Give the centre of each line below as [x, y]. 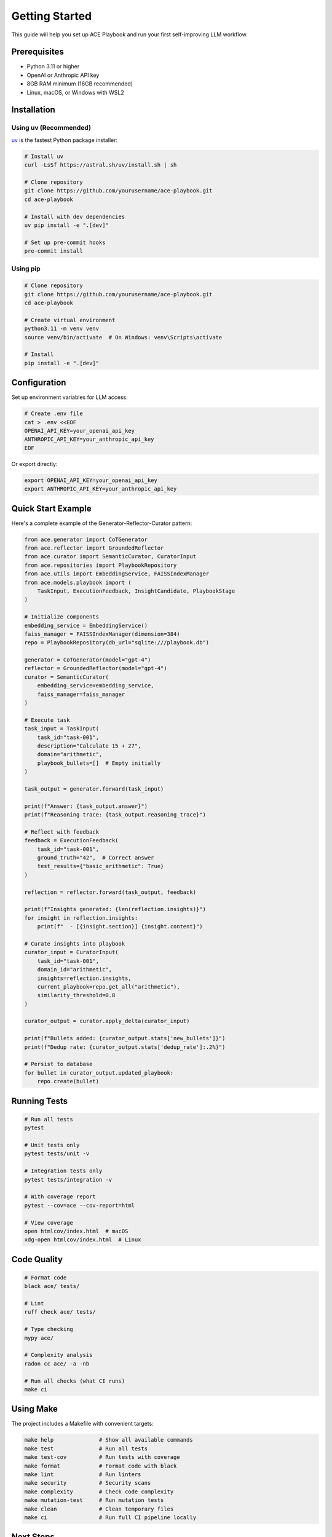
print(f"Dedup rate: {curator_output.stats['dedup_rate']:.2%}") [125, 1047]
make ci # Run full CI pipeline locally [110, 1517]
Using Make [35, 1409]
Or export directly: [34, 464]
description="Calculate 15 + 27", [89, 746]
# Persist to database [58, 1064]
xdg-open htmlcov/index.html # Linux [83, 1240]
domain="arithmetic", [70, 754]
